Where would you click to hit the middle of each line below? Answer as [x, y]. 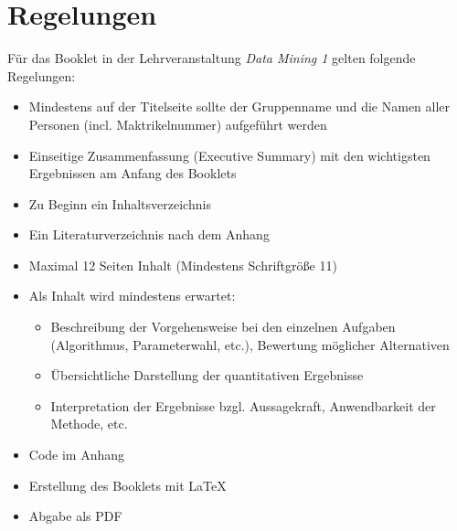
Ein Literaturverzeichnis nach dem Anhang [149, 234]
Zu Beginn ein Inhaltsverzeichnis [120, 203]
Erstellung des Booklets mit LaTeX [128, 485]
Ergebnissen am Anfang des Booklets [133, 173]
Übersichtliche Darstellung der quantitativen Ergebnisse [207, 375]
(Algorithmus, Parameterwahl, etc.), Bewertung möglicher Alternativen [250, 344]
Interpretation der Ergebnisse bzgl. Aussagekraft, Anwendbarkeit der [243, 405]
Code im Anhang [77, 455]
